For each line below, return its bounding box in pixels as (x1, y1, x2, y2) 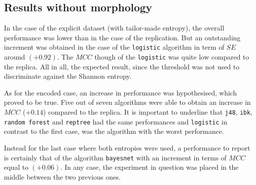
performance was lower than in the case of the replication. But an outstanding (4, 32, 241, 42)
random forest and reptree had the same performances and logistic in (4, 116, 227, 126)
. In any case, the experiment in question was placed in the (60, 162, 239, 172)
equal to (4, 162, 29, 172)
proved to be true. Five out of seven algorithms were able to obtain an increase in (4, 97, 251, 107)
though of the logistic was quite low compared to (94, 52, 249, 62)
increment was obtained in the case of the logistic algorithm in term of (4, 42, 224, 52)
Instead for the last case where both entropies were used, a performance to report (4, 142, 251, 153)
